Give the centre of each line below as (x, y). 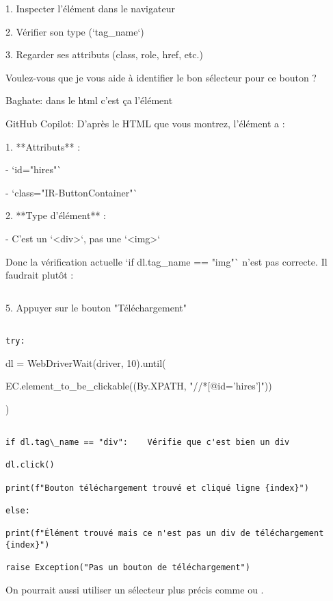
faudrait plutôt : (40, 275)
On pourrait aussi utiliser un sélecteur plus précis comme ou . (135, 589)
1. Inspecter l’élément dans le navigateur (90, 8)
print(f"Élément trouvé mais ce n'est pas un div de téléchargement (165, 534)
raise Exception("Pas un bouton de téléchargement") (128, 568)
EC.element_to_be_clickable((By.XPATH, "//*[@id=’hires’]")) (139, 386)
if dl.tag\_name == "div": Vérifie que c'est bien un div (148, 443)
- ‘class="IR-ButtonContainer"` (72, 192)
